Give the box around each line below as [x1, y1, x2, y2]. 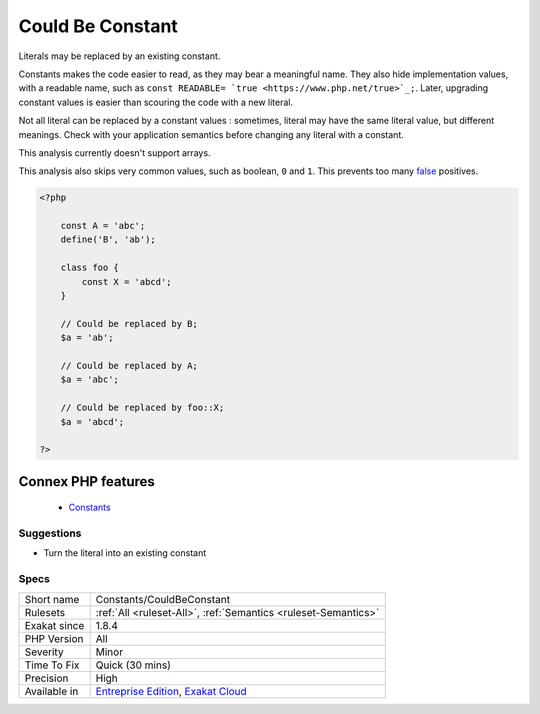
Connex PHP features [18, 473, 155, 490]
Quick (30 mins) [95, 658, 172, 672]
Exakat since [24, 618, 85, 632]
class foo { [60, 262, 120, 274]
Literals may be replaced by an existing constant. [18, 50, 221, 62]
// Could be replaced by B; [60, 318, 199, 329]
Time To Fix [24, 658, 80, 672]
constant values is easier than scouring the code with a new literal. [18, 96, 294, 108]
